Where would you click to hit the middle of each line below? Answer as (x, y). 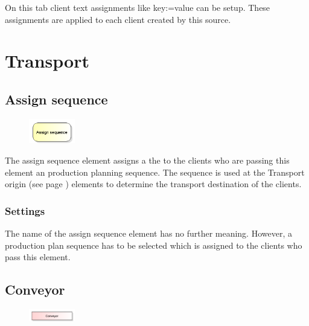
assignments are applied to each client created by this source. (118, 19)
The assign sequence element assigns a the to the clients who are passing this (147, 160)
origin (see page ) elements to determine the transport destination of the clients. (153, 184)
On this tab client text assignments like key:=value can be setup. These (138, 7)
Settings (25, 210)
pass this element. (38, 257)
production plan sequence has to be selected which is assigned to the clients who (154, 245)
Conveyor (35, 289)
